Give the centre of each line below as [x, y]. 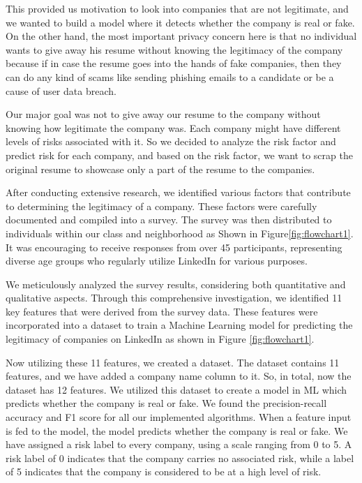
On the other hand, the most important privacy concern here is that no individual [181, 36]
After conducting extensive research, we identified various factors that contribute [178, 192]
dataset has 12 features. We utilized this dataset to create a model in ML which [176, 389]
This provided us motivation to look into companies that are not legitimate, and [177, 8]
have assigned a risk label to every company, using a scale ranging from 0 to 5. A [179, 444]
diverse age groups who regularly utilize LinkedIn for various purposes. [157, 261]
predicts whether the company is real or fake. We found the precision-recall [166, 403]
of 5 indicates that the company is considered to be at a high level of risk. [164, 471]
